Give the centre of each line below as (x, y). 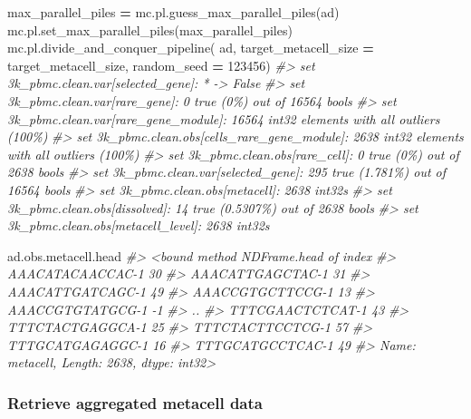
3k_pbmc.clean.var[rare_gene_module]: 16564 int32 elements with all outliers (224, 118)
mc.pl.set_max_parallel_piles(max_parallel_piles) (150, 29)
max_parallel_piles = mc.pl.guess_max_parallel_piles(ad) (173, 12)
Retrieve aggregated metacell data (135, 402)
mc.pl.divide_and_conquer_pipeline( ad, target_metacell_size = (191, 48)
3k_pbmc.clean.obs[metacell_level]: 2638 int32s (139, 225)
